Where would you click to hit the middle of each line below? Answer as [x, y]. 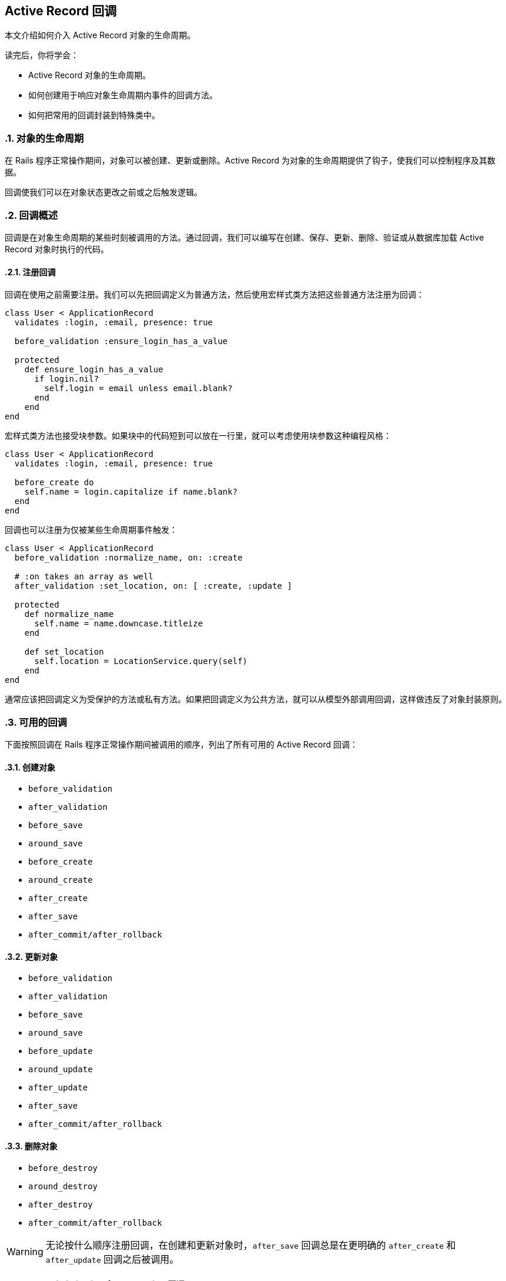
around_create [61, 880]
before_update [61, 1051]
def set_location [64, 652]
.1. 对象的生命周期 [44, 138]
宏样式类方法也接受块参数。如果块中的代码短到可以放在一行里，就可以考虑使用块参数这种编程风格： [198, 436]
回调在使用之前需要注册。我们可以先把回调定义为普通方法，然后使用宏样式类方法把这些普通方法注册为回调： [215, 295]
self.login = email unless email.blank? [138, 388]
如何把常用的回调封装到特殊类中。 [94, 115]
